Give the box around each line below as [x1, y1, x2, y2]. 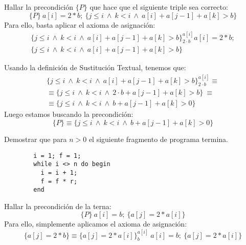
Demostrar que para [4, 134, 67, 144]
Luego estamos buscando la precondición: [4, 109, 133, 119]
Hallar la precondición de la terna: [4, 200, 111, 211]
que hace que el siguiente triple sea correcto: [90, 2, 228, 12]
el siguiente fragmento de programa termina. [88, 134, 228, 144]
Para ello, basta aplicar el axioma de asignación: [4, 19, 155, 30]
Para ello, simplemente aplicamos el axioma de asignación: [4, 218, 187, 229]
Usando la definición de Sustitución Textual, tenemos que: [4, 62, 186, 73]
